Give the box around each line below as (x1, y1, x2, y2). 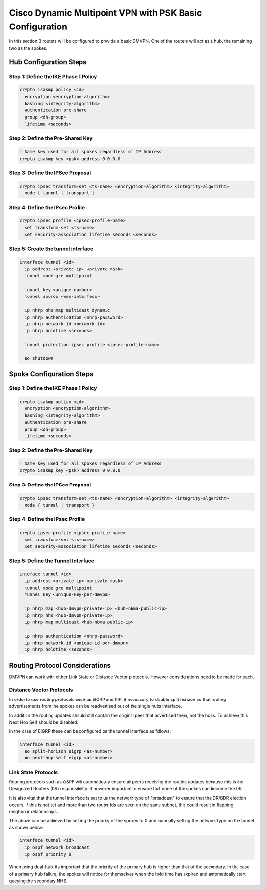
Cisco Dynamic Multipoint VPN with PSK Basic (9, 7, 202, 18)
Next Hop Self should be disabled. (9, 719, 79, 725)
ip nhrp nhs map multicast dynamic (25, 307, 110, 313)
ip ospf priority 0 (25, 852, 72, 857)
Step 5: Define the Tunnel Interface (9, 557, 94, 564)
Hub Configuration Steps (9, 58, 87, 66)
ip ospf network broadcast (25, 844, 90, 850)
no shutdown (25, 355, 53, 361)
